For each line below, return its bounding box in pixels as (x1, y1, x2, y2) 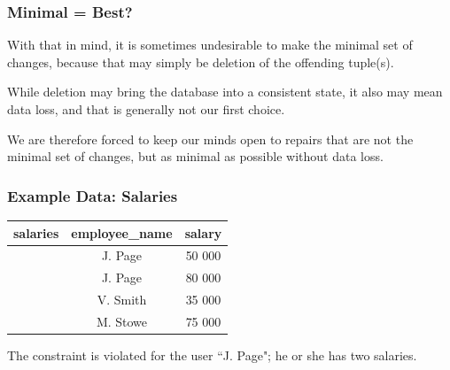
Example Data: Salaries (7, 184, 178, 206)
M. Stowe (96, 312, 148, 330)
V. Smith (97, 290, 147, 309)
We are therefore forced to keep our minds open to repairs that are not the (7, 129, 414, 148)
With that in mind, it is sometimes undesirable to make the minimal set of (7, 35, 413, 54)
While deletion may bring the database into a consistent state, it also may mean (7, 82, 443, 101)
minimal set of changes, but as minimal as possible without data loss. (7, 147, 384, 166)
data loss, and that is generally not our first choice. (7, 100, 285, 118)
